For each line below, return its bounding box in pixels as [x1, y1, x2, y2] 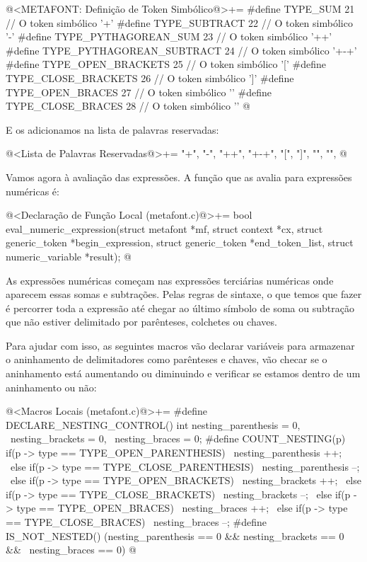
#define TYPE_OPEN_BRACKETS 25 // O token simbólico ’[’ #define [6, 57, 326, 71]
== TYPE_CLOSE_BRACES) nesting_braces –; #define [6, 515, 267, 529]
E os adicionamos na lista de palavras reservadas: [6, 122, 219, 137]
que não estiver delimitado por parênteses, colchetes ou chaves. [6, 314, 277, 329]
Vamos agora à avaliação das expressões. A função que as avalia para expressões [6, 169, 352, 184]
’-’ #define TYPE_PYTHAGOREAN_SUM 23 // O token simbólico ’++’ [6, 29, 332, 44]
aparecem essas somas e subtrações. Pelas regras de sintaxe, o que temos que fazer [6, 287, 362, 302]
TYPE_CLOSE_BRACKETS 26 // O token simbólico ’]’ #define [6, 70, 294, 85]
